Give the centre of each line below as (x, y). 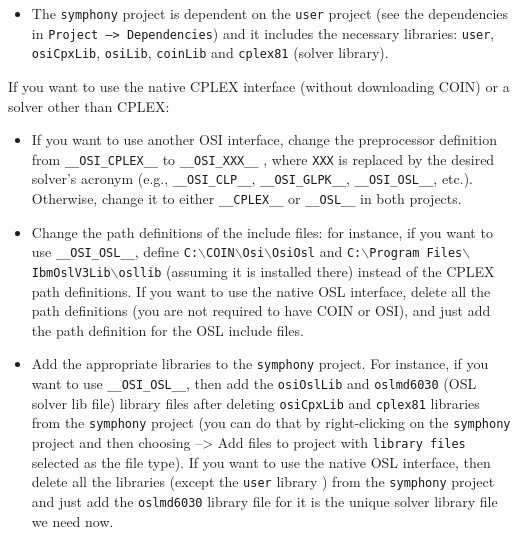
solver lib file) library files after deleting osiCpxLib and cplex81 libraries (255, 402)
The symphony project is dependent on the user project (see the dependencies (270, 13)
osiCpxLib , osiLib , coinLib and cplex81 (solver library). (210, 52)
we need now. (72, 520)
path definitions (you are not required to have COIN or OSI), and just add (261, 310)
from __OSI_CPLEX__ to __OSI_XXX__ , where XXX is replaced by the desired (263, 158)
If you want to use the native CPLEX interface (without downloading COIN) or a (259, 85)
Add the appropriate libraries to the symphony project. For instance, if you (260, 363)
